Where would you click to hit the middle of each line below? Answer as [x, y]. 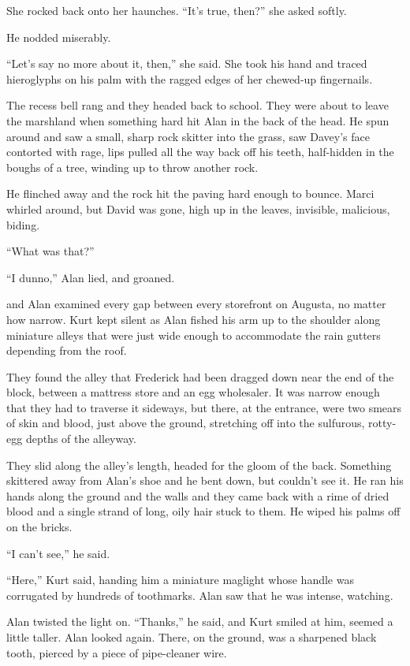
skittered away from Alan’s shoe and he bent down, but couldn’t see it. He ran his [205, 480]
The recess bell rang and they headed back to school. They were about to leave [198, 105]
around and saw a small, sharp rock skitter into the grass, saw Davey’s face [188, 136]
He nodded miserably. [59, 37]
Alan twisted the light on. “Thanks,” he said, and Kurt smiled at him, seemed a [200, 621]
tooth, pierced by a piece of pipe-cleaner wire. [117, 652]
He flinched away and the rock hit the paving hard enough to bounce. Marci [190, 193]
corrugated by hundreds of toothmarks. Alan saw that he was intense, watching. [200, 595]
